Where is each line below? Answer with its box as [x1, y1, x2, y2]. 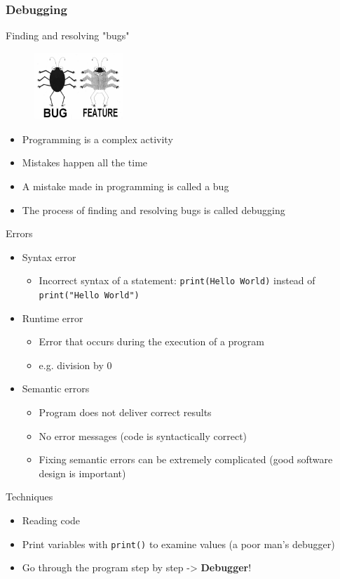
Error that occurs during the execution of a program [39, 334, 265, 349]
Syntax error [22, 249, 76, 264]
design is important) [39, 465, 126, 480]
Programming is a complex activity [22, 131, 173, 146]
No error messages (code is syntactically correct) [39, 428, 247, 443]
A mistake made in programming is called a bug [22, 178, 229, 193]
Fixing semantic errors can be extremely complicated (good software [39, 452, 333, 467]
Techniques [6, 489, 53, 504]
